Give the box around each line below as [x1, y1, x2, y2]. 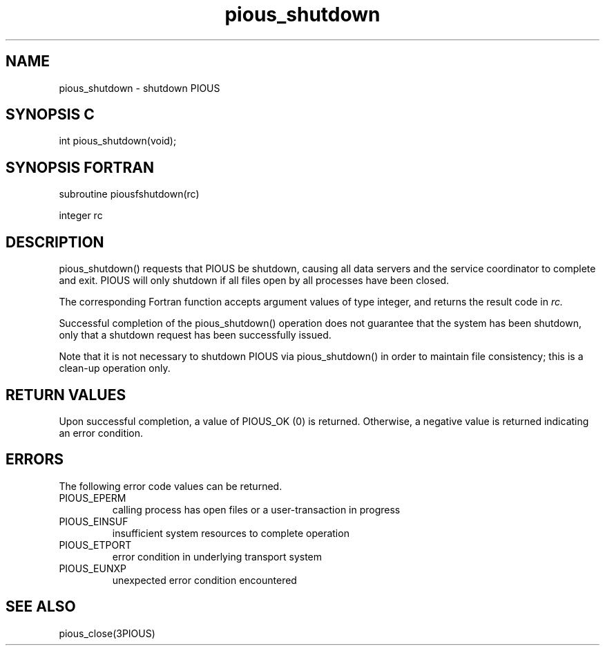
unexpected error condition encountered [112, 574, 297, 586]
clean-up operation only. [59, 362, 171, 375]
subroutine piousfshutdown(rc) [59, 188, 200, 200]
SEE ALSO [6, 598, 76, 616]
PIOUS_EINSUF [59, 515, 128, 527]
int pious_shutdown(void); [59, 135, 177, 147]
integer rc [59, 209, 103, 222]
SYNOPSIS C [6, 106, 95, 124]
